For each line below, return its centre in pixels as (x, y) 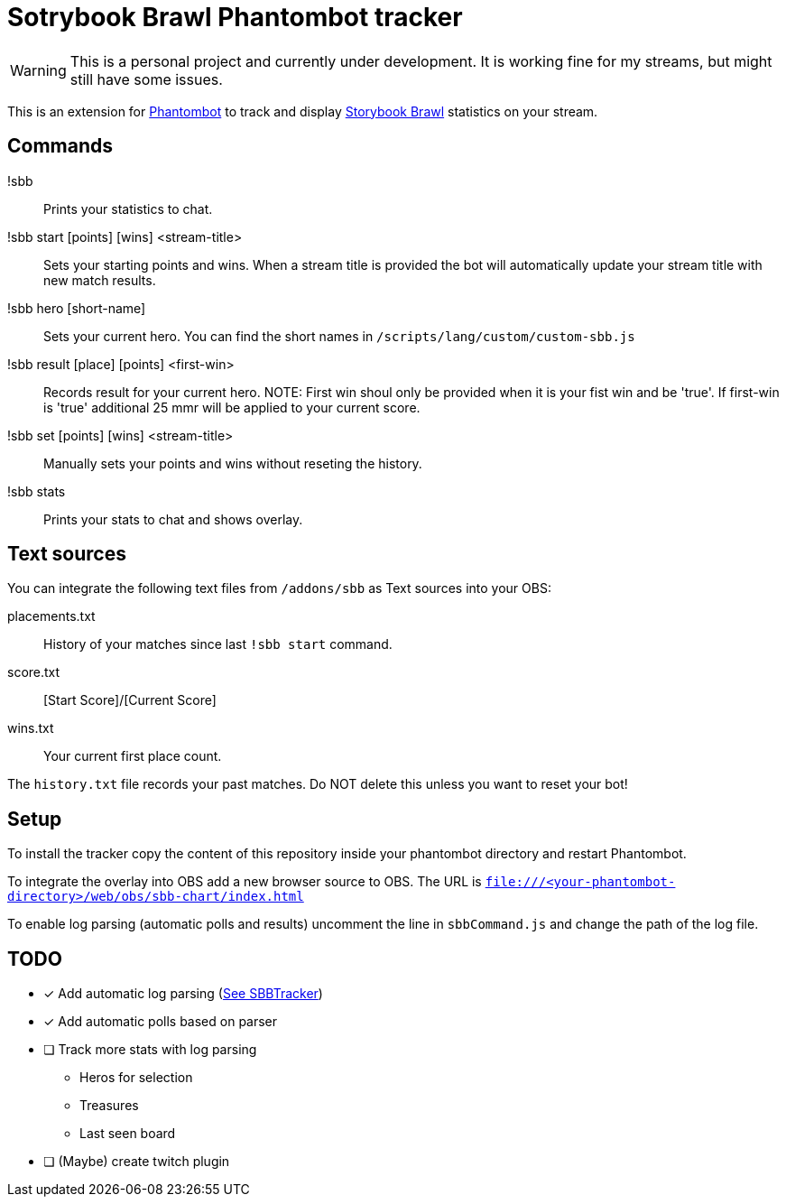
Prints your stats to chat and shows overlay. (173, 519)
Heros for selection (136, 1078)
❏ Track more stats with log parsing (150, 1050)
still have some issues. (146, 79)
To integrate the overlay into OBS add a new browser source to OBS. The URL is (245, 882)
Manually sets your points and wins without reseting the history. (233, 463)
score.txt (34, 672)
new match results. (100, 280)
